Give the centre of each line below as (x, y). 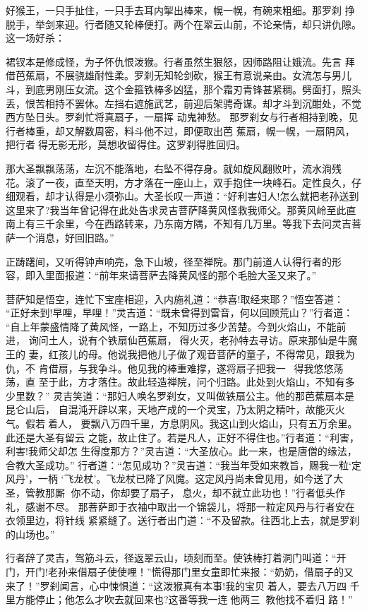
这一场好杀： (35, 38)
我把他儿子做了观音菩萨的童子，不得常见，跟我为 (241, 354)
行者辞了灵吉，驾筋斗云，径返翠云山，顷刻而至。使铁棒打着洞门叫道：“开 (176, 558)
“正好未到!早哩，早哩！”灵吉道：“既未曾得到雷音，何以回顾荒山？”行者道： (180, 313)
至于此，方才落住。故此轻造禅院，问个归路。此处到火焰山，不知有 (192, 382)
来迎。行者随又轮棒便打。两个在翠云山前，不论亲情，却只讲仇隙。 (208, 24)
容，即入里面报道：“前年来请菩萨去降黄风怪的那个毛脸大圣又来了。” (161, 275)
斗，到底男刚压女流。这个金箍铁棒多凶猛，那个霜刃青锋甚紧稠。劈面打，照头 (183, 89)
